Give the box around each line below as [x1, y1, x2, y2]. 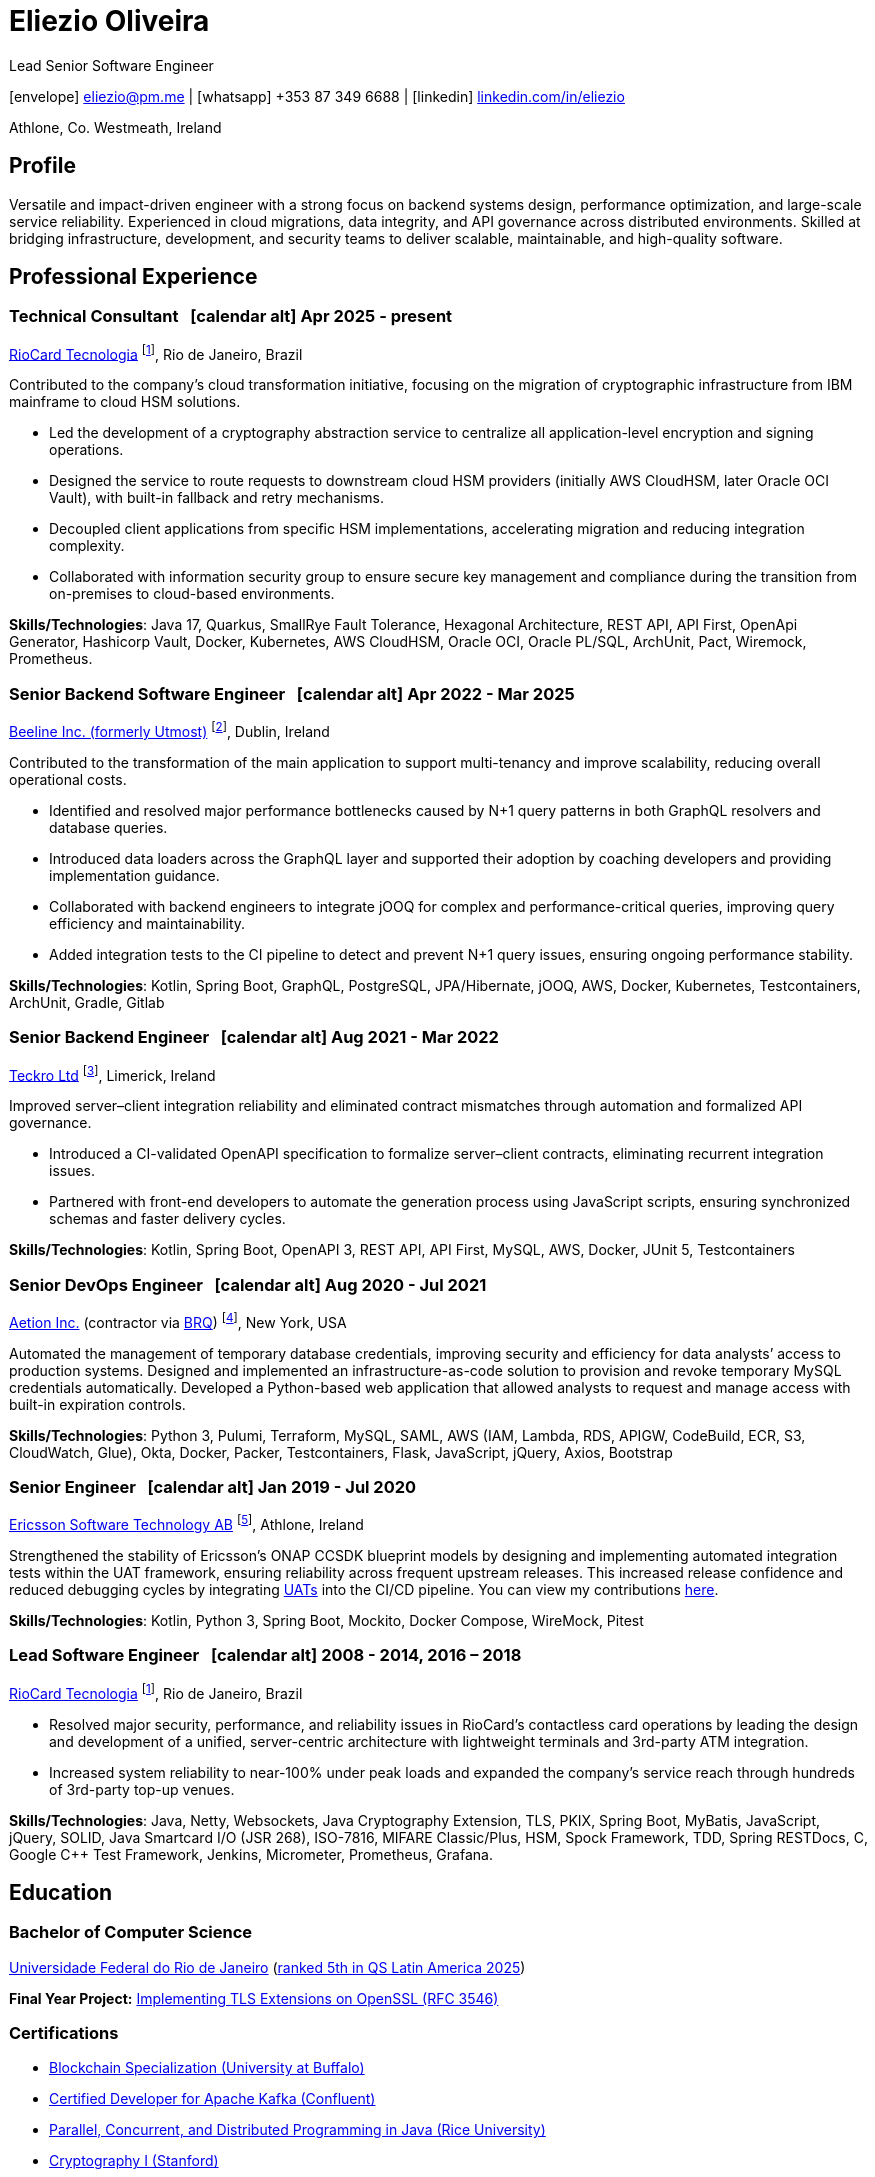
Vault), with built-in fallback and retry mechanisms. [49, 489, 384, 507]
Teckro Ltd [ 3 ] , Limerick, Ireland [9, 1063, 216, 1084]
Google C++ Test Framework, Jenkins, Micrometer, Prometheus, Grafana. [9, 1845, 493, 1863]
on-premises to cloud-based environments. [49, 585, 335, 603]
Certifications [9, 2023, 119, 2044]
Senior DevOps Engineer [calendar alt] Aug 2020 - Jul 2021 [9, 1274, 487, 1295]
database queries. [49, 818, 168, 836]
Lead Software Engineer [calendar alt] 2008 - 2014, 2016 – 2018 [9, 1645, 522, 1666]
